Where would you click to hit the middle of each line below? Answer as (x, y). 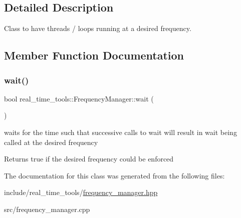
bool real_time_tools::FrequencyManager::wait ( (79, 98)
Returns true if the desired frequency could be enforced (89, 159)
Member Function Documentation (94, 55)
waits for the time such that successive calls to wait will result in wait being (120, 132)
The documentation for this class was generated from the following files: (114, 175)
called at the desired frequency (51, 142)
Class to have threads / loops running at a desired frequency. (98, 28)
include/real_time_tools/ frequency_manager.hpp (81, 192)
